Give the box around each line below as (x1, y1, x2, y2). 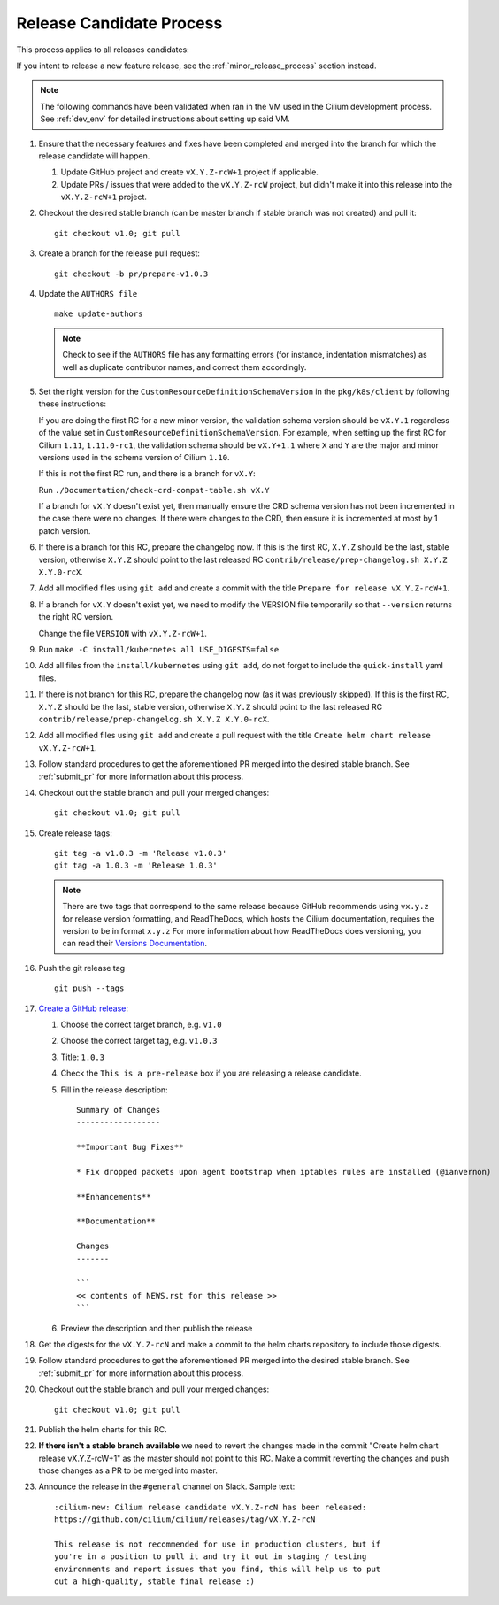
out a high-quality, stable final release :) (54, 1577, 256, 1586)
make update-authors (54, 309, 143, 319)
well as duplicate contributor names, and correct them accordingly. (62, 361, 307, 372)
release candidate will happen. (38, 150, 150, 161)
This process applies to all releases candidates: (16, 44, 189, 55)
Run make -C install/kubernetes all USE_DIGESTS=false (38, 644, 280, 654)
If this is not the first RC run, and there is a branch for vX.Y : (38, 468, 256, 479)
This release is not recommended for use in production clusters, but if (54, 1539, 381, 1549)
